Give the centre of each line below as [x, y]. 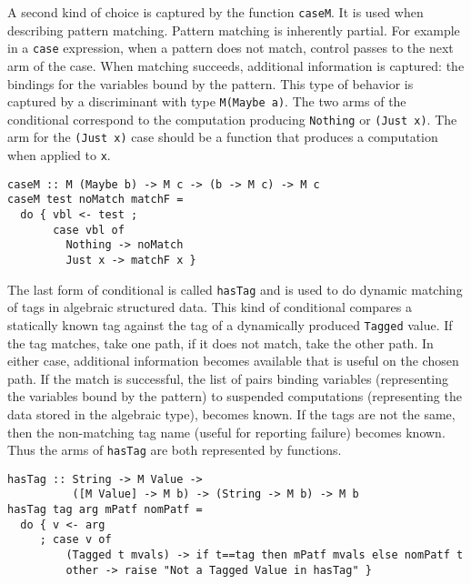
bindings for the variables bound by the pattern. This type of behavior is [210, 83]
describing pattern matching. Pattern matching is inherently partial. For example [234, 30]
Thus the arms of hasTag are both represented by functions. [175, 450]
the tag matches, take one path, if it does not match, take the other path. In [220, 342]
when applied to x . [59, 155]
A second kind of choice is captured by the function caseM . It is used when [215, 12]
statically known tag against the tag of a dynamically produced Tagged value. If [230, 324]
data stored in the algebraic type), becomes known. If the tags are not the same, [231, 413]
